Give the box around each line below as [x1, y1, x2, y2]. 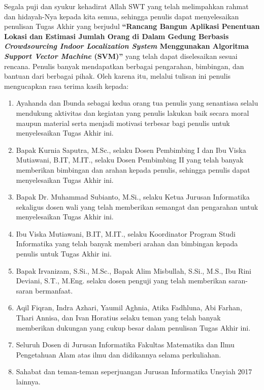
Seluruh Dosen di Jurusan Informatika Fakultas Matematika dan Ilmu [16, 339, 235, 350]
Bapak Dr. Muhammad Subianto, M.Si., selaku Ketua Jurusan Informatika [16, 191, 250, 202]
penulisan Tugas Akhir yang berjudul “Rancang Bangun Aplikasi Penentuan [4, 21, 260, 31]
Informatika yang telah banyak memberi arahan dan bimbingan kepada [16, 238, 238, 249]
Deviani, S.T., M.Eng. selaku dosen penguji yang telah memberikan [16, 275, 226, 286]
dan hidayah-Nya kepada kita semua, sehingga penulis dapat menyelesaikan [4, 11, 239, 21]
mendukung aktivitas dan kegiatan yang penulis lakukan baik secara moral [16, 107, 249, 118]
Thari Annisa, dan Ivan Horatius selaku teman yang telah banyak [16, 312, 221, 323]
